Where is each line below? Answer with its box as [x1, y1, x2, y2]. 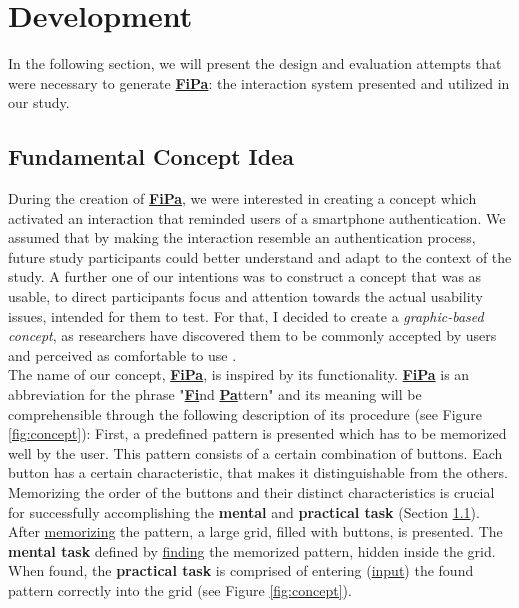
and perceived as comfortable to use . [8, 344, 237, 365]
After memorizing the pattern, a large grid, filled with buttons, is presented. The [8, 521, 503, 542]
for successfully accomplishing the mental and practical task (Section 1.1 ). [8, 501, 480, 522]
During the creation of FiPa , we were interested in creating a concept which [8, 188, 477, 209]
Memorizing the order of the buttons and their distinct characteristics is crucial [8, 482, 495, 503]
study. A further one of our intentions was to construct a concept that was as [8, 266, 482, 287]
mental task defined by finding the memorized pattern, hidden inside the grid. [8, 540, 496, 561]
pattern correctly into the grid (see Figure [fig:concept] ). [8, 579, 352, 600]
